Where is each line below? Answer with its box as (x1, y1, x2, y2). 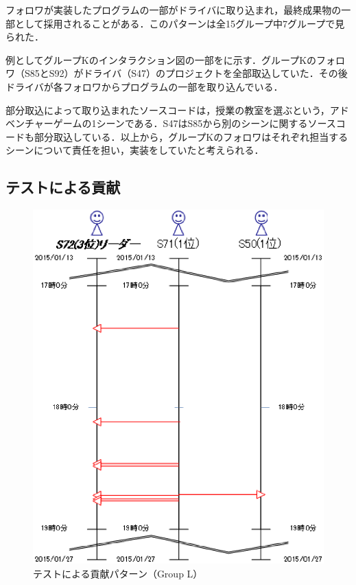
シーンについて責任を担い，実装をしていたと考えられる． (5, 143, 264, 157)
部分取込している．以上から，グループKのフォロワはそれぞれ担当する (34, 129, 348, 144)
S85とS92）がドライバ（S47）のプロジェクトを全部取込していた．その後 (24, 66, 348, 80)
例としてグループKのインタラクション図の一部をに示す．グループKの (5, 52, 317, 67)
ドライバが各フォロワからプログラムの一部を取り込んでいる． (5, 79, 283, 93)
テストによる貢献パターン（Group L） (33, 566, 203, 580)
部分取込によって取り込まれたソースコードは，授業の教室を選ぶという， (5, 102, 330, 117)
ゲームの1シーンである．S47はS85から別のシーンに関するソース (53, 116, 336, 130)
